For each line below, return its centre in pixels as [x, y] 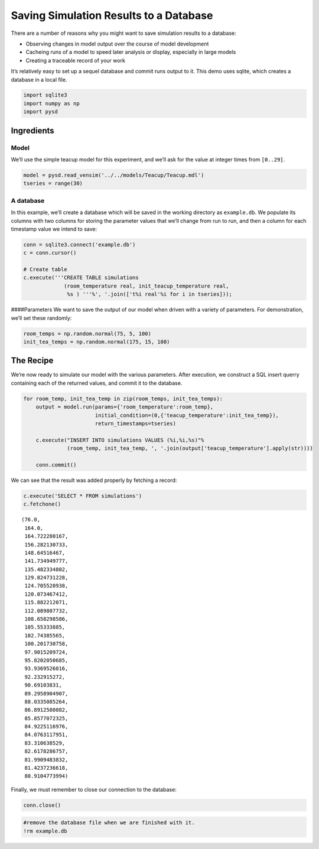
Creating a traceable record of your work [75, 60]
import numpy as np [51, 103]
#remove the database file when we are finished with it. [109, 823]
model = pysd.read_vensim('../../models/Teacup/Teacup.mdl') [114, 175]
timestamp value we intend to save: [54, 229]
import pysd [41, 112]
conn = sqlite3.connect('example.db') [79, 244]
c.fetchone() [42, 504]
